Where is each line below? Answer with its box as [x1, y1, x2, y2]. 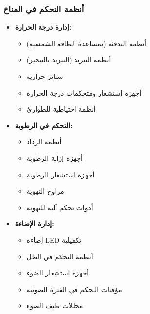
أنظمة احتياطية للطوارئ [26, 104, 96, 114]
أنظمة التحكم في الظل [26, 251, 93, 261]
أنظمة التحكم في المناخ [3, 2, 84, 15]
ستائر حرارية [26, 71, 63, 81]
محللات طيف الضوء [26, 300, 83, 311]
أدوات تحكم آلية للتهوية [26, 202, 93, 212]
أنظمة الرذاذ [26, 137, 62, 147]
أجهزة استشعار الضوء [26, 268, 89, 278]
